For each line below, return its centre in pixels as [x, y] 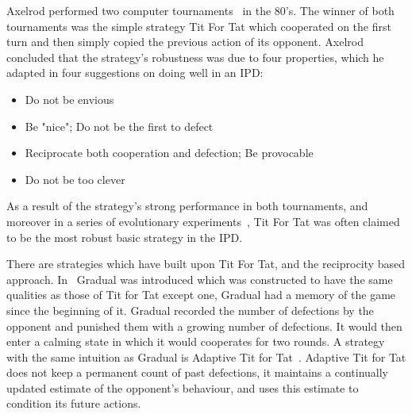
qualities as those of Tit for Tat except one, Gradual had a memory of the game [201, 295]
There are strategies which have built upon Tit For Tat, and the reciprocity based [206, 264]
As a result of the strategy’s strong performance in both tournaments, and [187, 206]
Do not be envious [69, 99]
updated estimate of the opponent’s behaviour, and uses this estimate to [183, 387]
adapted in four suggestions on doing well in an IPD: [135, 73]
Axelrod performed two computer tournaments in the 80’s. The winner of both [200, 10]
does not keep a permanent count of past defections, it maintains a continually [198, 372]
